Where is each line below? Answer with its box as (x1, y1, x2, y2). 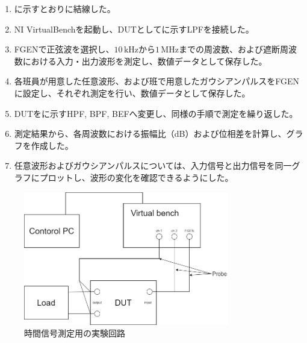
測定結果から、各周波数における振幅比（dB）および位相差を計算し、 (14, 127, 287, 140)
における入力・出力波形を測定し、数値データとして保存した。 (22, 54, 267, 67)
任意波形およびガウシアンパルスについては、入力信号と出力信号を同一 (14, 159, 292, 172)
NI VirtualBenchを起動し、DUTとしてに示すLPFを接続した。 (14, 22, 254, 35)
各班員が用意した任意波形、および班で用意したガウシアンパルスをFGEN (14, 75, 300, 87)
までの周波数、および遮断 (178, 43, 280, 55)
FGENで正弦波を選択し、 (14, 43, 114, 55)
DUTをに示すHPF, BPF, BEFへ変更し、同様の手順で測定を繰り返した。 (14, 107, 298, 119)
